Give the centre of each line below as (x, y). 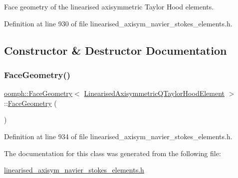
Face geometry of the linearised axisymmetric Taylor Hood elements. (109, 6)
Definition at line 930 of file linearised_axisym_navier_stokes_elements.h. (118, 23)
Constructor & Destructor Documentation (116, 50)
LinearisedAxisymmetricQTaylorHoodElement (154, 93)
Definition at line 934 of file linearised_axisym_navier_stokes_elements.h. (118, 136)
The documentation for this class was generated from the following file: (113, 153)
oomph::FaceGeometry (38, 93)
